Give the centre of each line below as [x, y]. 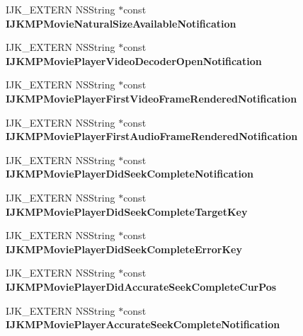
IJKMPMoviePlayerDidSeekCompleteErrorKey [124, 249]
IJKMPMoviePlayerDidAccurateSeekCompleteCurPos [141, 286]
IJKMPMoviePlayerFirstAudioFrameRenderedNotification [152, 136]
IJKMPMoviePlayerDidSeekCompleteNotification [130, 174]
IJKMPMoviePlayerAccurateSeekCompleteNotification [143, 324]
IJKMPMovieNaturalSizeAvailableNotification [121, 23]
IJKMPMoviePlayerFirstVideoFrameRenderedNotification [151, 98]
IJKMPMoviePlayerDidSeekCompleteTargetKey [127, 211]
